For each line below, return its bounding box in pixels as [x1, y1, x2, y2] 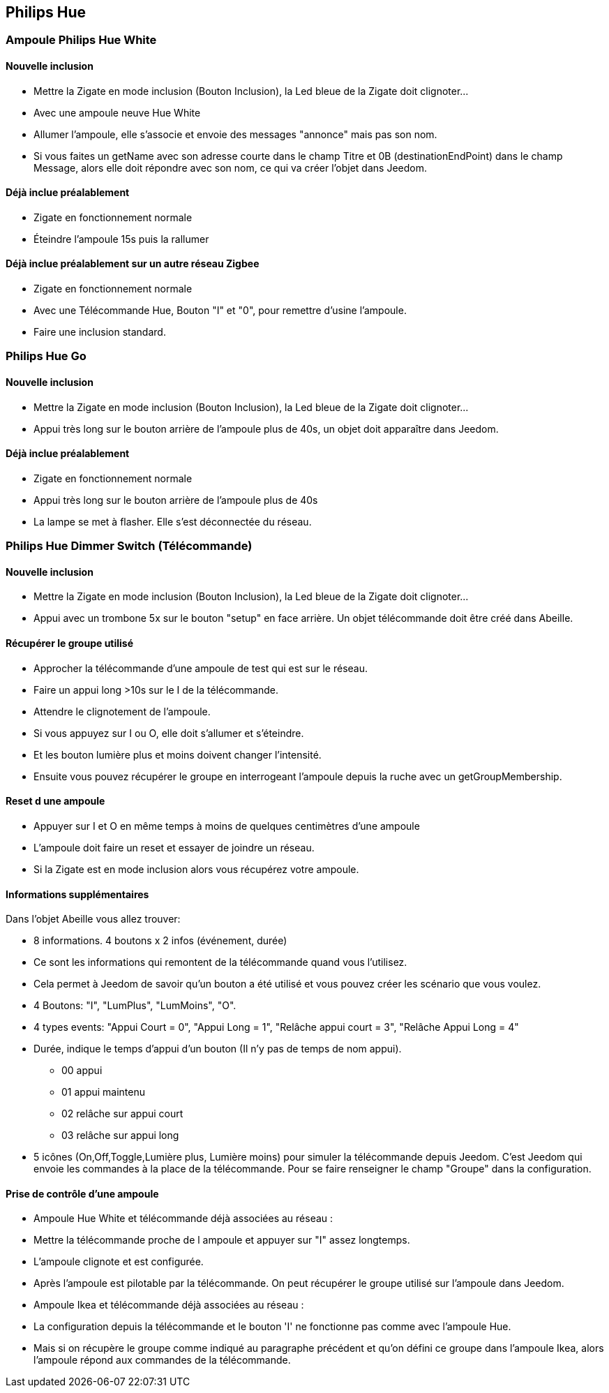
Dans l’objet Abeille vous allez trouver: [6, 913, 181, 925]
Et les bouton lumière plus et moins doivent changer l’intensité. [33, 748, 322, 761]
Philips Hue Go [6, 349, 87, 364]
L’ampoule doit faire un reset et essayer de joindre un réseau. [33, 841, 315, 854]
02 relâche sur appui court [61, 1108, 183, 1120]
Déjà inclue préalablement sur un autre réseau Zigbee [6, 258, 260, 270]
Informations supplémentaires [6, 888, 149, 900]
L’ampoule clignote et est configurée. [33, 1256, 204, 1268]
